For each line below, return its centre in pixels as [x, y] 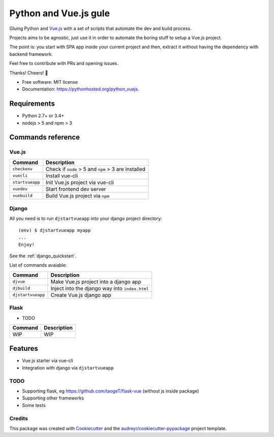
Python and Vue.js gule [60, 13]
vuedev [20, 189]
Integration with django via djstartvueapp [68, 367]
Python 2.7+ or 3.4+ [43, 116]
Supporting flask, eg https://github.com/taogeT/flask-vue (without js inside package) [111, 391]
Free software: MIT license [50, 82]
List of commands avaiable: [38, 265]
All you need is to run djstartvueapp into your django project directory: [86, 219]
